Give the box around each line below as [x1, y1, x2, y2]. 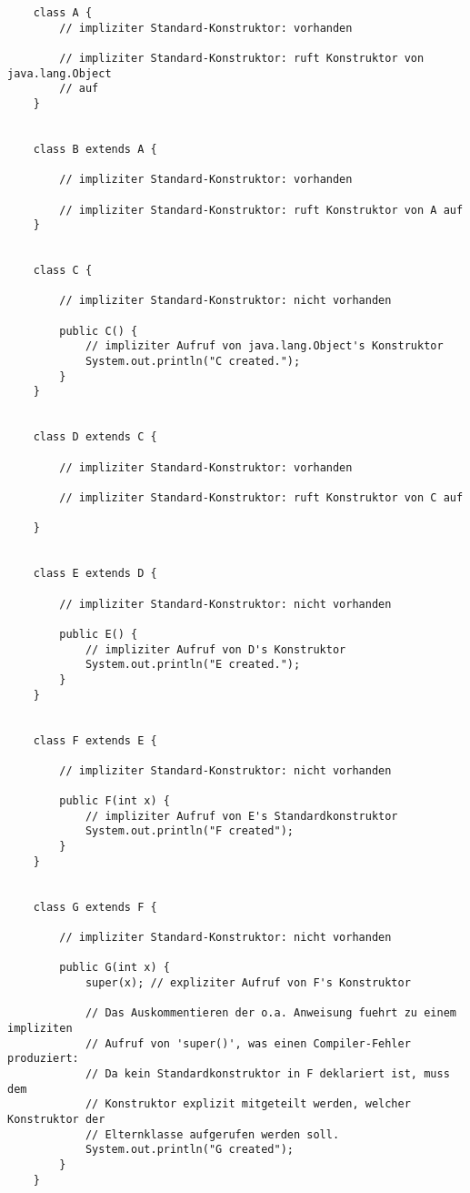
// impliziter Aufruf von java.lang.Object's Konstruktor [85, 339, 444, 353]
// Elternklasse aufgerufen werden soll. [85, 1127, 340, 1141]
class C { [33, 264, 93, 278]
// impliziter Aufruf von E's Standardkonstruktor [85, 809, 398, 823]
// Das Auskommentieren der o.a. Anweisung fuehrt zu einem [85, 1006, 456, 1020]
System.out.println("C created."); [85, 355, 301, 369]
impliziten [7, 1021, 73, 1035]
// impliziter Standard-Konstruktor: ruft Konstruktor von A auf [59, 203, 464, 217]
